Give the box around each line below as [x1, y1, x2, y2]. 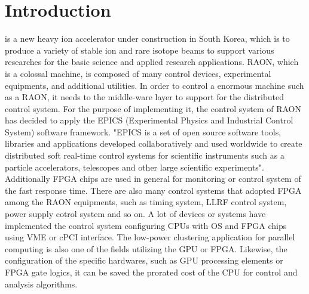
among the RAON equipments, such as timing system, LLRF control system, [5, 196, 287, 208]
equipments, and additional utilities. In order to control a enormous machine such [5, 79, 304, 91]
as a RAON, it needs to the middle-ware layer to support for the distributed [5, 91, 284, 103]
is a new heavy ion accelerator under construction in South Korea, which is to [5, 32, 290, 45]
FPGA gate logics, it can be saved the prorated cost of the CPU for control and [5, 266, 298, 278]
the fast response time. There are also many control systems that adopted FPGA [5, 184, 302, 196]
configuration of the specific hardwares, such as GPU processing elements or [5, 254, 283, 267]
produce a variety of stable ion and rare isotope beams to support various [5, 44, 274, 56]
